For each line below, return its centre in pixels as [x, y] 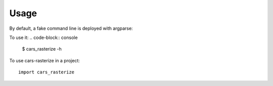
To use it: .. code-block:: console [43, 37]
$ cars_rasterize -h [42, 49]
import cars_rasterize [47, 72]
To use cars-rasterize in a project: [45, 60]
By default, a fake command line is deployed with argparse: [71, 28]
